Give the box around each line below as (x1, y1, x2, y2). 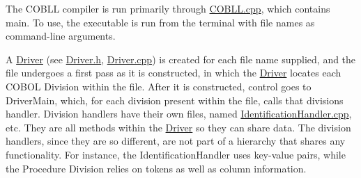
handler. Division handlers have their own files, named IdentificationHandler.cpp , (6, 106, 352, 121)
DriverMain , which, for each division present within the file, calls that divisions (6, 92, 344, 107)
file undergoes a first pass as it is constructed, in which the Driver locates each (6, 65, 341, 80)
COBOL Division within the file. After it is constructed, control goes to (6, 79, 312, 93)
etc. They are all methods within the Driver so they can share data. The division (6, 120, 351, 134)
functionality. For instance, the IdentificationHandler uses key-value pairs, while (6, 147, 346, 161)
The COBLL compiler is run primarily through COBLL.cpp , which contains (6, 1, 330, 15)
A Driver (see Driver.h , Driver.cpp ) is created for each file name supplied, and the (6, 51, 356, 66)
